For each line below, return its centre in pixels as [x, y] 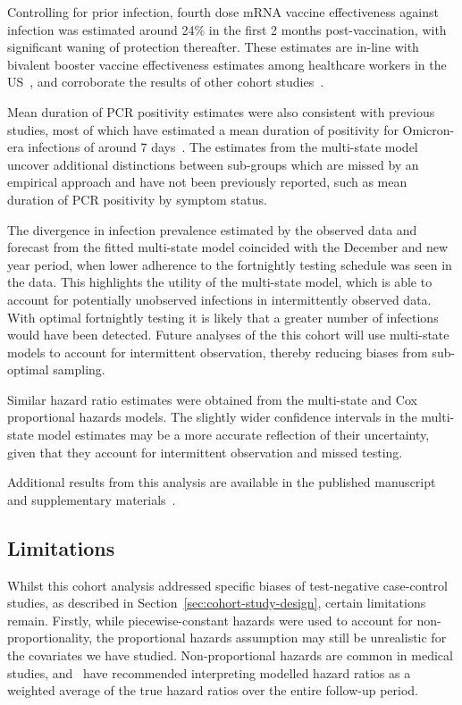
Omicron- [428, 129]
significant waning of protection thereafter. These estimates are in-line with [213, 47]
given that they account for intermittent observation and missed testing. [205, 452]
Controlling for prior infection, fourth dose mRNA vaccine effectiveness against [223, 12]
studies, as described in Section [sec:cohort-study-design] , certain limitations [217, 603]
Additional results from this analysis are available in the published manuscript [222, 482]
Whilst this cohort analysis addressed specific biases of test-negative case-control [227, 585]
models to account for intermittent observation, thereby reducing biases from [218, 352]
